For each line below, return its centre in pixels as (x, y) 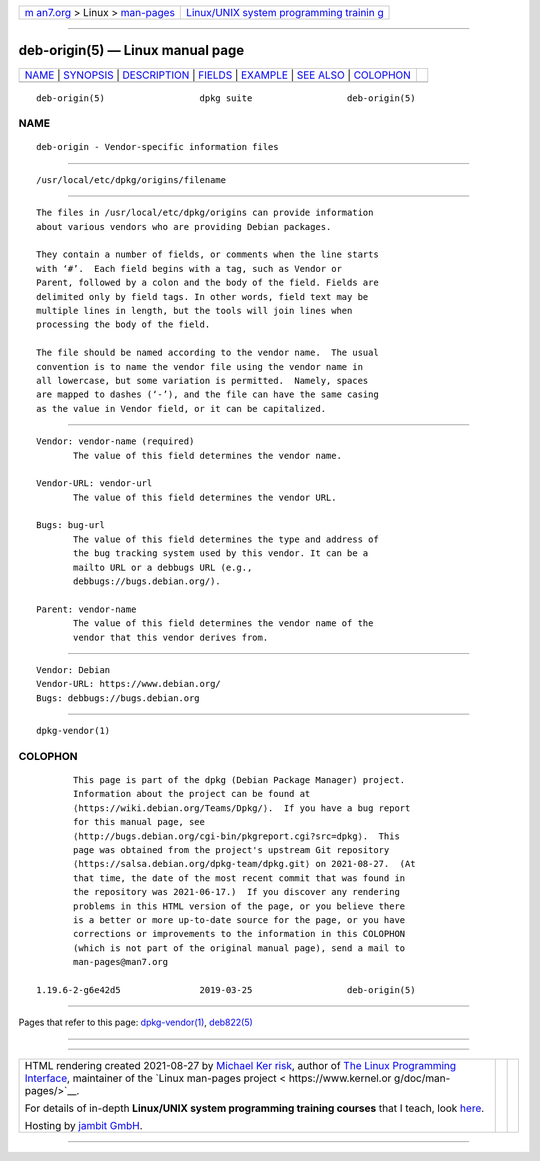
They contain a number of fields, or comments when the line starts (207, 254)
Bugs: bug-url (70, 525)
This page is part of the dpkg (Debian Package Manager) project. (239, 780)
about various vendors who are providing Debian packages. (184, 226)
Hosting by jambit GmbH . (84, 1125)
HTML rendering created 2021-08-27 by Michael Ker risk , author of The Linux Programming (240, 1065)
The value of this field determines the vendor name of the (223, 623)
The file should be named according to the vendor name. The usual (207, 353)
